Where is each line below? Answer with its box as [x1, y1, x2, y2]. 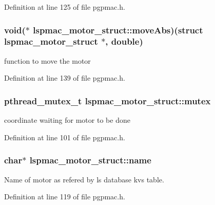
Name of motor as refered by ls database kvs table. [4, 174, 164, 184]
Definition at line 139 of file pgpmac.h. [4, 72, 125, 83]
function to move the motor [4, 55, 91, 66]
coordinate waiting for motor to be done [4, 115, 130, 125]
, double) [105, 35, 143, 48]
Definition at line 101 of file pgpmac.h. [4, 132, 125, 142]
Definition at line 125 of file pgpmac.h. [4, 2, 125, 12]
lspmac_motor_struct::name [29, 154, 151, 166]
